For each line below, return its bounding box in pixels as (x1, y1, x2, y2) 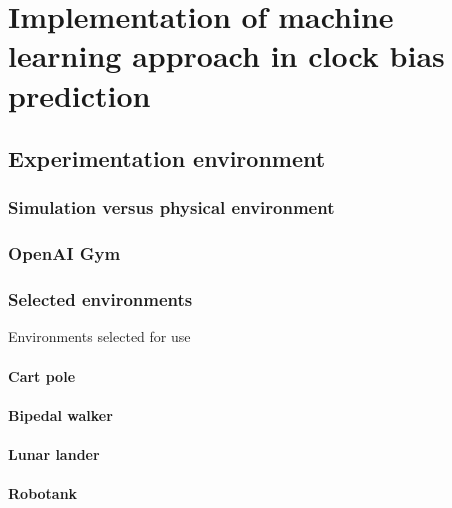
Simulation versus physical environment (8, 195, 335, 220)
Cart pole (8, 365, 76, 386)
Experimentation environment (8, 143, 326, 174)
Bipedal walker (8, 404, 113, 425)
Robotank (8, 483, 78, 504)
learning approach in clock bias (8, 35, 445, 76)
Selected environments (8, 287, 193, 312)
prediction (8, 74, 151, 115)
